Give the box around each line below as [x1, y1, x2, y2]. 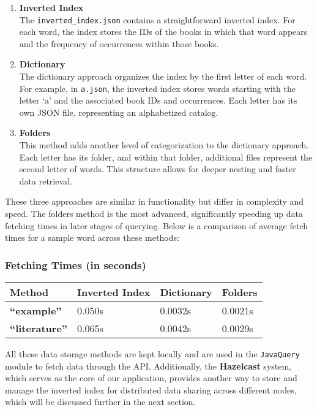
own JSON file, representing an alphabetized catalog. [19, 105, 218, 118]
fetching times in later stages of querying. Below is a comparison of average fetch [5, 219, 308, 232]
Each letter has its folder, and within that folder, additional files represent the [19, 150, 313, 163]
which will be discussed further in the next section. [5, 395, 196, 408]
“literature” [10, 321, 67, 336]
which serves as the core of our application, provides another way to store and [5, 371, 297, 384]
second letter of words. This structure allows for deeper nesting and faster [19, 162, 296, 175]
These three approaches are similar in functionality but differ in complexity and [5, 195, 304, 208]
